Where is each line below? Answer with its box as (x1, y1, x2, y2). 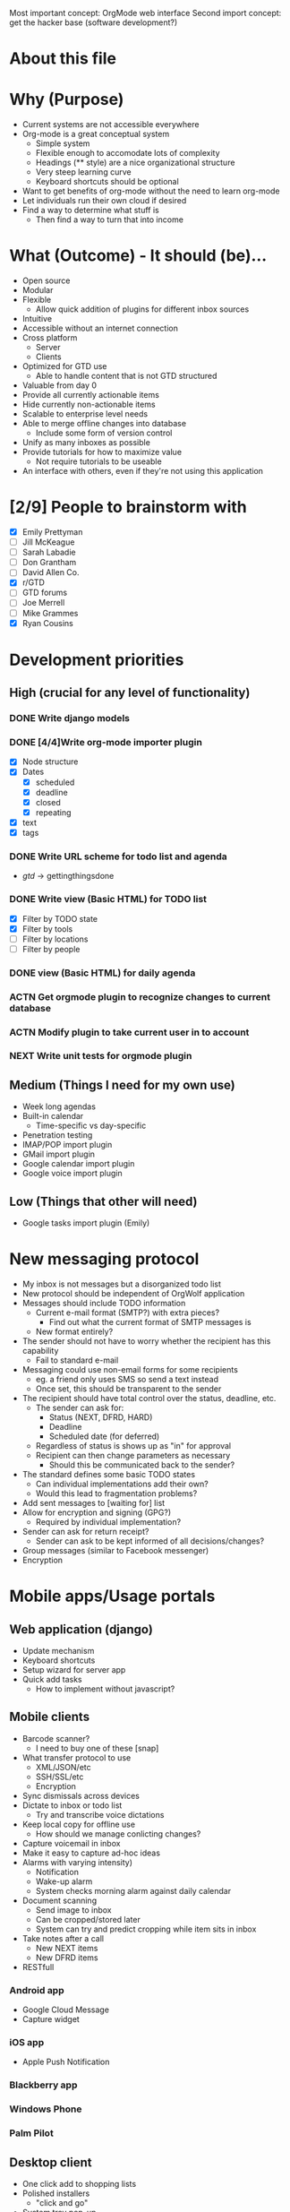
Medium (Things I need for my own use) (9, 1077, 235, 1092)
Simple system (35, 138, 90, 149)
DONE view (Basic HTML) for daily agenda (9, 967, 196, 979)
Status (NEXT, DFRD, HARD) (48, 1412, 153, 1423)
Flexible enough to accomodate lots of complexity (35, 148, 221, 159)
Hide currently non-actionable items (21, 399, 156, 410)
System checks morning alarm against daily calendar (35, 1885, 231, 1896)
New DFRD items (35, 1952, 98, 1963)
